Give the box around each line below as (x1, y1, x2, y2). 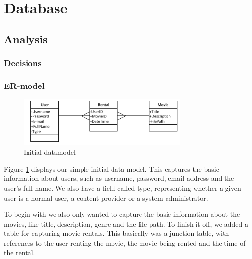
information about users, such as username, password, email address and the (4, 173, 234, 183)
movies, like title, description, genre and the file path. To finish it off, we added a (4, 218, 248, 229)
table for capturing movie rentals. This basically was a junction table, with (4, 228, 229, 238)
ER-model (4, 79, 45, 91)
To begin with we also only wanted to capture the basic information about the (4, 209, 240, 219)
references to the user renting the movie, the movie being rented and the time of (4, 237, 246, 248)
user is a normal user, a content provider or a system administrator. (4, 192, 208, 202)
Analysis (4, 31, 48, 46)
